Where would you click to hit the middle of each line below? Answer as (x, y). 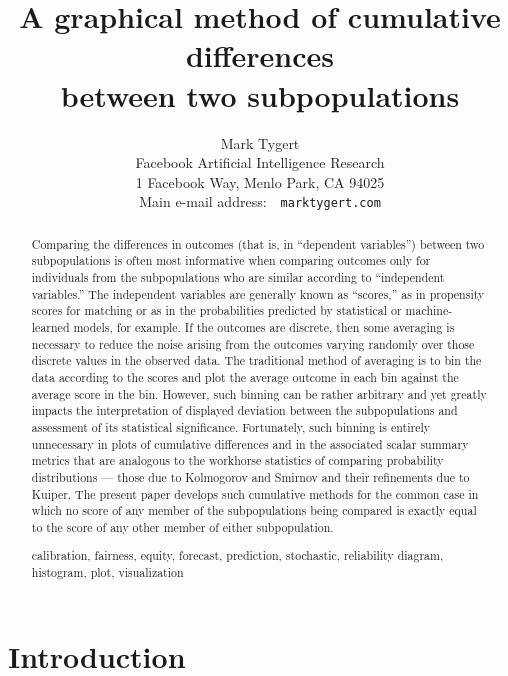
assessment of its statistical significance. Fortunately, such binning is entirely (231, 426)
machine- (429, 310)
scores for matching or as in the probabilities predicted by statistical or (216, 310)
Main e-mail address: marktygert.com (260, 201)
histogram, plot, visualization (107, 572)
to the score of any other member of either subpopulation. (182, 526)
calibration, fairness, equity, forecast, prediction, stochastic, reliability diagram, (237, 555)
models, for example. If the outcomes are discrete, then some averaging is (264, 327)
